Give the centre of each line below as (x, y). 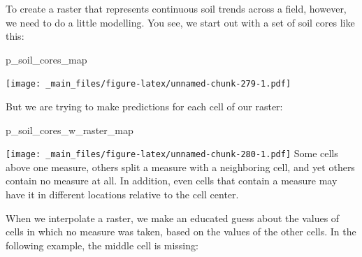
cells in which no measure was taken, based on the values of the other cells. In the (181, 232)
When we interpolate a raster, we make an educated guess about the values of (173, 218)
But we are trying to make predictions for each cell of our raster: (144, 107)
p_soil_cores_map (46, 59)
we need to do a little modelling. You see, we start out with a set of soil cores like (180, 22)
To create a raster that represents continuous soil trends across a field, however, (176, 8)
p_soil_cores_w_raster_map (70, 130)
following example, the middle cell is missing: (102, 245)
